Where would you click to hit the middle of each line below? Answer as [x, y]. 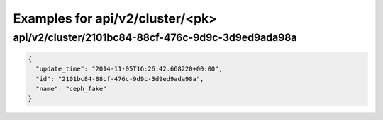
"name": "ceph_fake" [71, 89]
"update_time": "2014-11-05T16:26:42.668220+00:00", [129, 69]
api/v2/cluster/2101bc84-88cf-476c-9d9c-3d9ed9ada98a [155, 37]
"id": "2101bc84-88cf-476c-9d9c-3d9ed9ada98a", [120, 79]
